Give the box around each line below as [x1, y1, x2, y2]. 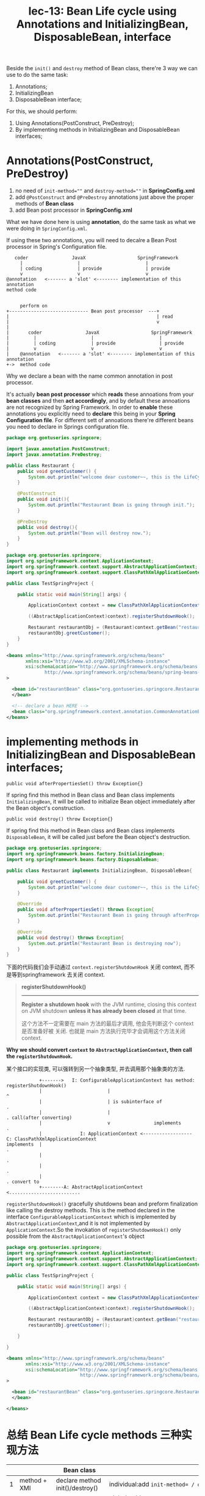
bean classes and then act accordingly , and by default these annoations [6, 397, 190, 405]
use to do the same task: [6, 71, 68, 79]
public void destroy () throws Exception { [17, 935, 124, 941]
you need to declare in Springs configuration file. [6, 423, 129, 431]
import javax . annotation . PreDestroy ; [6, 451, 103, 458]
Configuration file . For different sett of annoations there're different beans [6, 417, 194, 424]
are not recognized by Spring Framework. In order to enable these [6, 404, 173, 411]
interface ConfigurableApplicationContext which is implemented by [6, 1213, 177, 1221]
